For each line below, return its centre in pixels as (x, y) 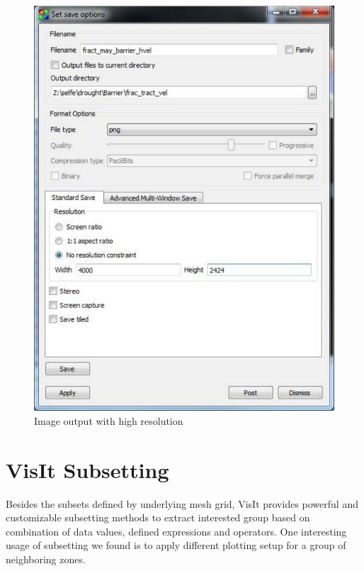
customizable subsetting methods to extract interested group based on (158, 517)
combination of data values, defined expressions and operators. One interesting (176, 531)
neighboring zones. (46, 559)
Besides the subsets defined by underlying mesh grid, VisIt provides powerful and (182, 503)
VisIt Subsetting (87, 469)
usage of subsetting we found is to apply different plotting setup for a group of (176, 545)
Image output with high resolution (109, 420)
